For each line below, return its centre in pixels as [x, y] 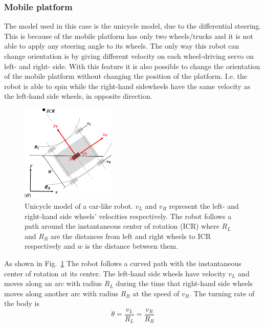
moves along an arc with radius [53, 283]
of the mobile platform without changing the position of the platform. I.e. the [126, 76]
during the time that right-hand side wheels [184, 283]
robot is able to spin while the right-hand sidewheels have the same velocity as [127, 86]
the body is [22, 303]
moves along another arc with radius [61, 293]
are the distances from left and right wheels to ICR [130, 236]
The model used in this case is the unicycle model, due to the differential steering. [133, 26]
